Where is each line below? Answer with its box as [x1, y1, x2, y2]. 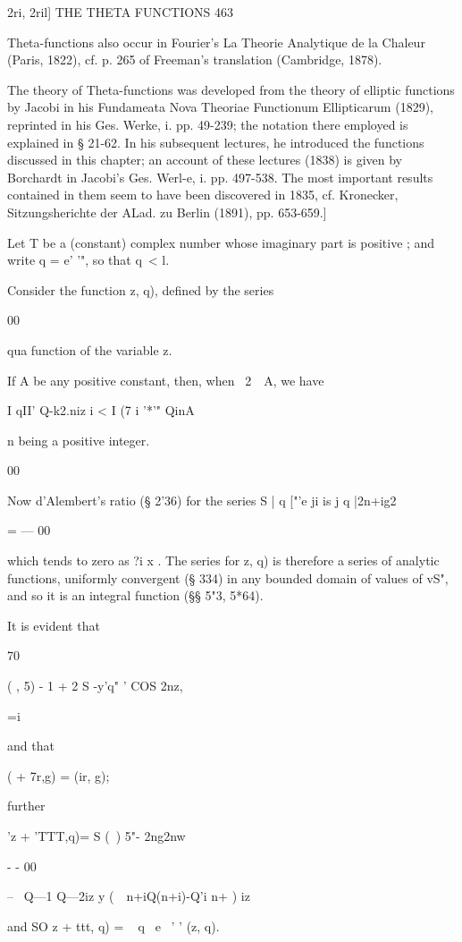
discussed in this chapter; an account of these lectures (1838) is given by [7, 150, 402, 169]
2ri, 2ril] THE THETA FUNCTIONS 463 [7, 3, 234, 21]
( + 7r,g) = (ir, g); [7, 766, 110, 785]
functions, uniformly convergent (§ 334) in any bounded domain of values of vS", [7, 568, 449, 587]
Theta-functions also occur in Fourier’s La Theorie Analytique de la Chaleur [7, 32, 425, 51]
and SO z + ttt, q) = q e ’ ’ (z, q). [7, 916, 220, 935]
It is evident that [7, 615, 100, 634]
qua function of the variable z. [7, 340, 172, 359]
